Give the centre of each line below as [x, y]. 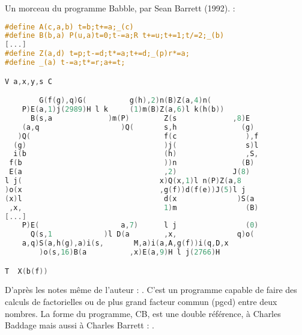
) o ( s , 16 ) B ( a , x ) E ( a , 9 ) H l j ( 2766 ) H [130, 252]
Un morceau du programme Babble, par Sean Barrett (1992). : [120, 8]
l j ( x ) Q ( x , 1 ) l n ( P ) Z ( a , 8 [123, 181]
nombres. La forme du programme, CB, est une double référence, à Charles [143, 313]
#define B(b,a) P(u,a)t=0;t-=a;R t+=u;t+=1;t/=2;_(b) [115, 36]
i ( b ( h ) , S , [136, 154]
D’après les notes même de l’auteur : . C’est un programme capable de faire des [151, 290]
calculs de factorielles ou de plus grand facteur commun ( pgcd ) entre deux [141, 302]
